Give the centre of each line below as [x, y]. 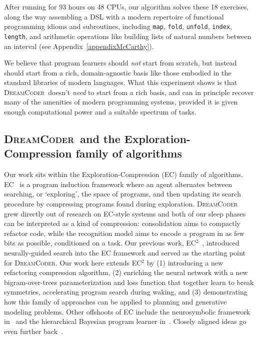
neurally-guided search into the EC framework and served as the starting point [125, 252]
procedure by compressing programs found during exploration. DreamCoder [121, 204]
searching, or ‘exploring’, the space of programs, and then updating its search [122, 194]
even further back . [33, 331]
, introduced [221, 243]
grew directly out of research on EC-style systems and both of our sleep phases [125, 213]
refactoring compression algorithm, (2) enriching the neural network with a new [126, 272]
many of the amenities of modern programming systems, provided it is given [121, 102]
